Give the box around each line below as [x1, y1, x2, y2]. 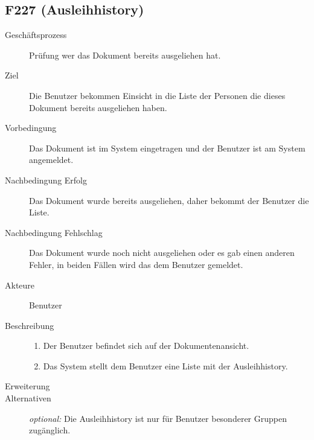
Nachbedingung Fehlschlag [5, 226, 103, 238]
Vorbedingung [5, 121, 57, 134]
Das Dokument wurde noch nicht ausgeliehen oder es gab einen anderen [29, 246, 295, 259]
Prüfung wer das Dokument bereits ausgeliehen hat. [29, 48, 221, 61]
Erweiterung [5, 380, 50, 392]
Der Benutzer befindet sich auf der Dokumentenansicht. [43, 339, 249, 352]
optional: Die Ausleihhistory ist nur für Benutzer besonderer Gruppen [29, 412, 287, 424]
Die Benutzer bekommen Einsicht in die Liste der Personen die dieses [29, 89, 286, 101]
